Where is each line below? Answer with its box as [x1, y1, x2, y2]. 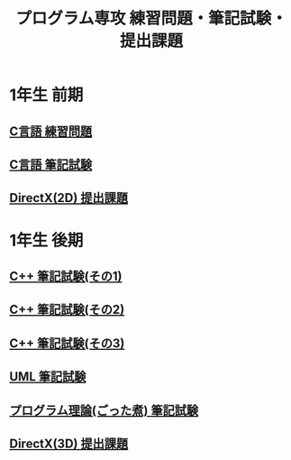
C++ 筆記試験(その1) [9, 268, 123, 284]
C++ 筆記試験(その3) [9, 336, 125, 351]
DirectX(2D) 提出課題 [9, 190, 129, 206]
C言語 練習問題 [9, 124, 93, 139]
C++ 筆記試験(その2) [9, 302, 125, 317]
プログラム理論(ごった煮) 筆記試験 [9, 402, 199, 418]
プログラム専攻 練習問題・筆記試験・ [15, 8, 287, 29]
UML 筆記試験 [9, 369, 86, 384]
